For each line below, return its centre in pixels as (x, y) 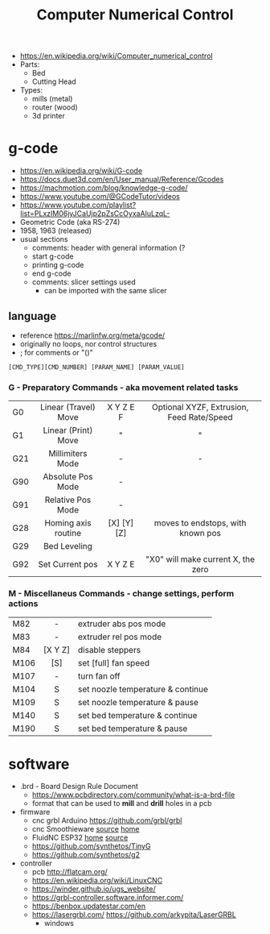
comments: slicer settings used (84, 282)
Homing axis (67, 523)
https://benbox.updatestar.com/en (89, 906)
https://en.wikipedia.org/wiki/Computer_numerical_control (116, 56)
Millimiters (68, 454)
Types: (31, 90)
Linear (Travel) (68, 407)
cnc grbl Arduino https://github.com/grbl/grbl (107, 820)
